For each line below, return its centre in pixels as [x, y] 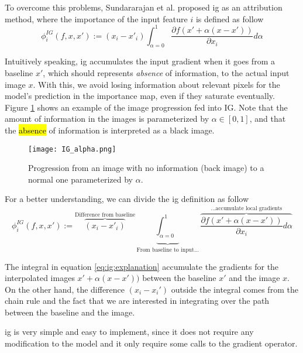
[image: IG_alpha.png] [72, 149]
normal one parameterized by [81, 179]
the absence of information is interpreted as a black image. [110, 130]
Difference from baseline [105, 215]
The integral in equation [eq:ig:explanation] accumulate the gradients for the [142, 266]
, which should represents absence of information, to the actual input [166, 73]
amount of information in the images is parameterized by [107, 119]
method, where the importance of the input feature [96, 18]
